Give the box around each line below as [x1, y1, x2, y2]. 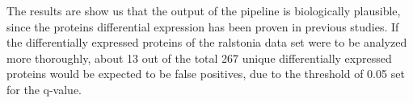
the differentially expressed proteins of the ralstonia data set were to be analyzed [6, 34, 407, 51]
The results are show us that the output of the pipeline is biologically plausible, [6, 2, 401, 19]
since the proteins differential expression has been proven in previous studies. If [6, 18, 399, 35]
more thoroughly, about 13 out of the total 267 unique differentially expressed [6, 49, 392, 66]
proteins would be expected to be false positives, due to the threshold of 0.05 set [6, 65, 405, 82]
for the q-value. [6, 80, 82, 97]
